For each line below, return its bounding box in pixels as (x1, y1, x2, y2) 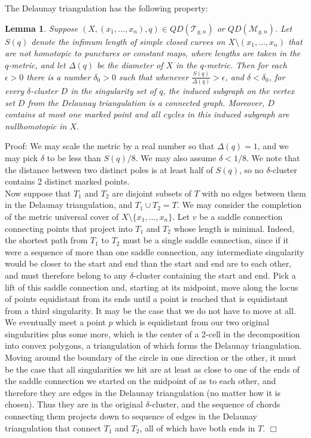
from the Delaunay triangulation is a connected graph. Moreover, (28, 96, 265, 108)
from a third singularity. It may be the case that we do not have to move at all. (5, 304, 296, 316)
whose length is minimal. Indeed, (173, 222, 294, 234)
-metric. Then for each (203, 58, 287, 71)
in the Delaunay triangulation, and (5, 198, 133, 211)
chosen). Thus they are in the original (5, 398, 143, 410)
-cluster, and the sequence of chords (149, 398, 280, 410)
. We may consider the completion (176, 198, 302, 211)
